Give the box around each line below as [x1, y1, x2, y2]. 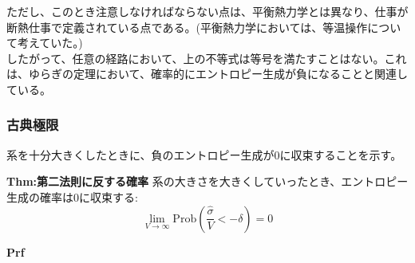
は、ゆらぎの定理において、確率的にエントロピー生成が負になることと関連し [6, 65, 408, 82]
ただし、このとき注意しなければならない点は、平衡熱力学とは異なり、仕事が [6, 3, 409, 19]
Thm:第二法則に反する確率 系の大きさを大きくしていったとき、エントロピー [6, 173, 409, 190]
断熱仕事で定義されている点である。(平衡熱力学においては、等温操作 [6, 18, 368, 35]
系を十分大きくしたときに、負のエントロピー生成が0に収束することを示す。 [6, 146, 402, 163]
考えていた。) [17, 34, 83, 51]
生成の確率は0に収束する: [6, 188, 138, 205]
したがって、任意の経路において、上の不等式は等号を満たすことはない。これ [6, 49, 407, 66]
